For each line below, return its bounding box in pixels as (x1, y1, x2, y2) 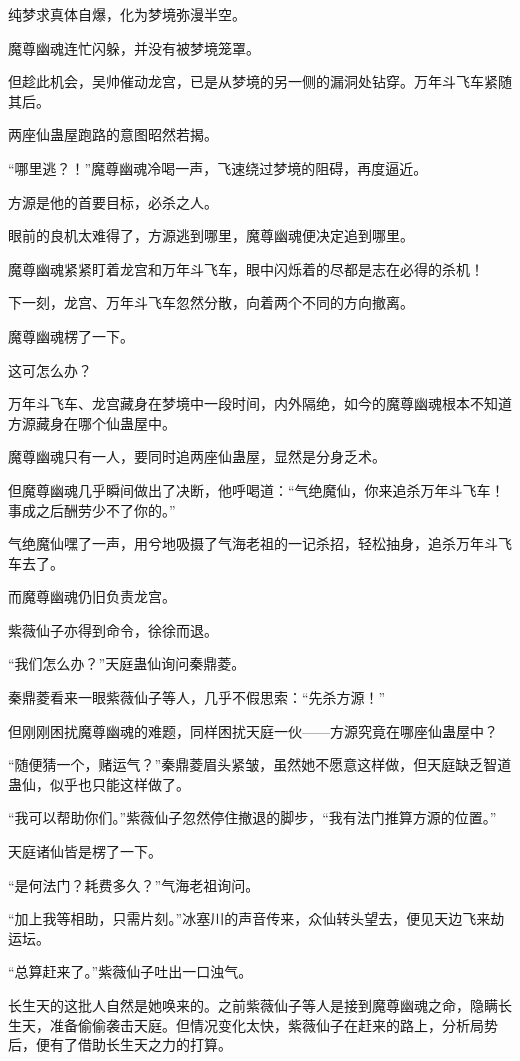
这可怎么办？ (8, 359, 92, 380)
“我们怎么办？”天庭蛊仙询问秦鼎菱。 (8, 653, 246, 674)
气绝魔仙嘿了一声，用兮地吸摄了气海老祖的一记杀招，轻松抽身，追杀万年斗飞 (8, 533, 512, 554)
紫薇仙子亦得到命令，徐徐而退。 (8, 619, 218, 640)
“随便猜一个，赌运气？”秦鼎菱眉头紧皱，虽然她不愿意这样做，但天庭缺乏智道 (8, 754, 512, 775)
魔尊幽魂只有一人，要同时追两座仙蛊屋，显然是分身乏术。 (8, 446, 386, 467)
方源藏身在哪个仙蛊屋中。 (8, 412, 176, 433)
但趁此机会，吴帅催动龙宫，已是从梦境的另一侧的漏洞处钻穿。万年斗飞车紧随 (8, 71, 512, 92)
